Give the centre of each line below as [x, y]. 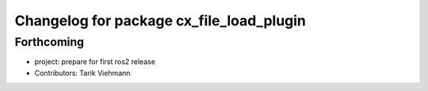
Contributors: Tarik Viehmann [82, 73]
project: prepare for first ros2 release [95, 62]
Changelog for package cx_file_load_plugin [160, 21]
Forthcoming [50, 42]
